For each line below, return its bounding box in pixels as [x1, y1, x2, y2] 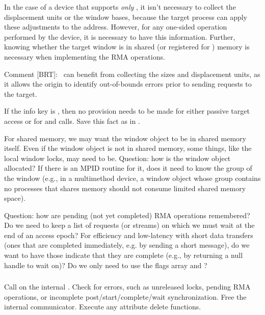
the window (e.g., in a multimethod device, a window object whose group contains [4, 172, 261, 183]
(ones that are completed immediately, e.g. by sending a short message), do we [4, 240, 250, 250]
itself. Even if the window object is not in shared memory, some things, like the [4, 143, 252, 153]
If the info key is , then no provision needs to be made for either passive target [4, 106, 250, 116]
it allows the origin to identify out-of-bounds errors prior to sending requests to [4, 78, 252, 89]
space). [4, 193, 26, 203]
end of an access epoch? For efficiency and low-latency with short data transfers [4, 229, 253, 240]
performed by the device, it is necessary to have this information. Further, [4, 31, 235, 42]
